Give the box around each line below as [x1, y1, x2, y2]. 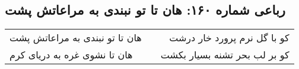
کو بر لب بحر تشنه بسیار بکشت [160, 48, 290, 62]
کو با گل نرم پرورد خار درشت [169, 31, 290, 45]
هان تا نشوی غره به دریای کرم [9, 48, 133, 62]
